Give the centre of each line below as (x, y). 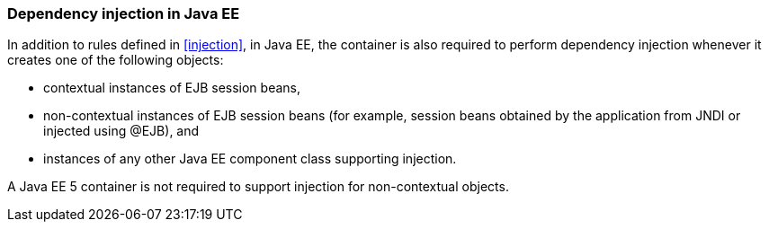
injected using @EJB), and (121, 131)
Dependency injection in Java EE (124, 13)
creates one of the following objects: (116, 60)
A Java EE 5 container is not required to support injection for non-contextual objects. (258, 187)
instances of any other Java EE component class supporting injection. (250, 159)
